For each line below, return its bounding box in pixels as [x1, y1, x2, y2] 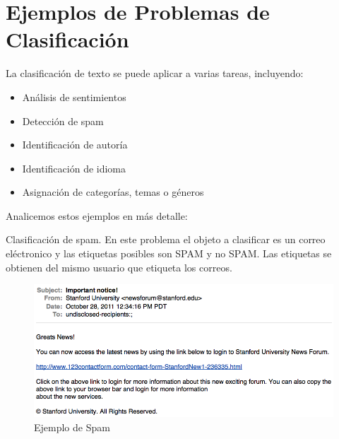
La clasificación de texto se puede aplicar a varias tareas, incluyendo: [6, 66, 304, 81]
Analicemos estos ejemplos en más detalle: [6, 208, 188, 223]
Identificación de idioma [22, 160, 126, 175]
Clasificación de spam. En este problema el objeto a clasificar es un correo [6, 232, 326, 247]
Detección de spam [22, 113, 104, 128]
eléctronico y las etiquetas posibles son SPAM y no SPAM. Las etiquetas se [6, 246, 332, 261]
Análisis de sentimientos [22, 89, 126, 104]
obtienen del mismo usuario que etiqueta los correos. [6, 259, 232, 274]
